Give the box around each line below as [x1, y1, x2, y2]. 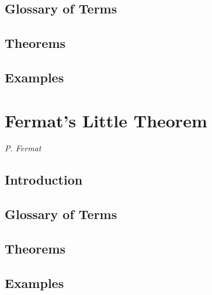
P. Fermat [5, 142, 41, 154]
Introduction [5, 171, 83, 189]
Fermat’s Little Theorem [5, 108, 207, 132]
